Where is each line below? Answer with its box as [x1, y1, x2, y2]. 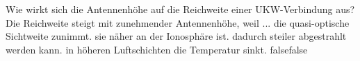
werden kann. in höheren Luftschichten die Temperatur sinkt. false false [6, 42, 308, 56]
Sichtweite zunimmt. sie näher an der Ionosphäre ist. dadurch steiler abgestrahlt [6, 29, 347, 43]
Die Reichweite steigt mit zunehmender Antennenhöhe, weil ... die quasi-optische [6, 15, 350, 29]
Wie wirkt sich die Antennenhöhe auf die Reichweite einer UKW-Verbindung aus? [6, 2, 355, 16]
